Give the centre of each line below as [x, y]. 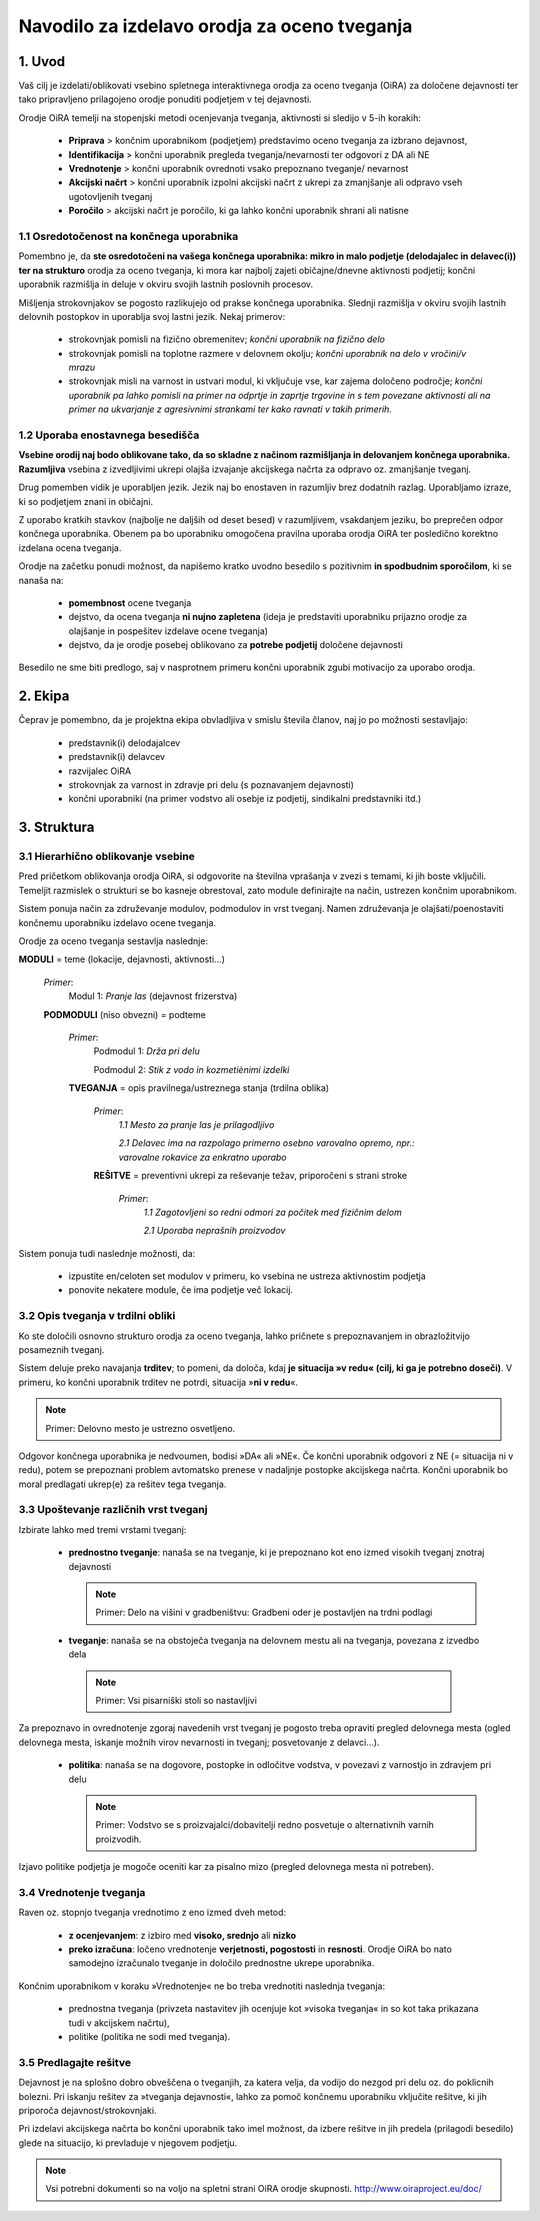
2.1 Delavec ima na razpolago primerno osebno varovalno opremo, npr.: [266, 1143]
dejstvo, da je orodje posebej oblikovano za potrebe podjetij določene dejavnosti [236, 645]
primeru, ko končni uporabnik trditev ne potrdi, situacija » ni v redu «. [158, 1382]
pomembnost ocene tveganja [130, 602]
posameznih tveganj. [61, 1349]
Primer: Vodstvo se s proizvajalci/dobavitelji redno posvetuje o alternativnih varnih [265, 1825]
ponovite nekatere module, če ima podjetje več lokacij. [181, 1290]
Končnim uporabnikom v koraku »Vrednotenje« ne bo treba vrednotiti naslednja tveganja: [201, 1986]
